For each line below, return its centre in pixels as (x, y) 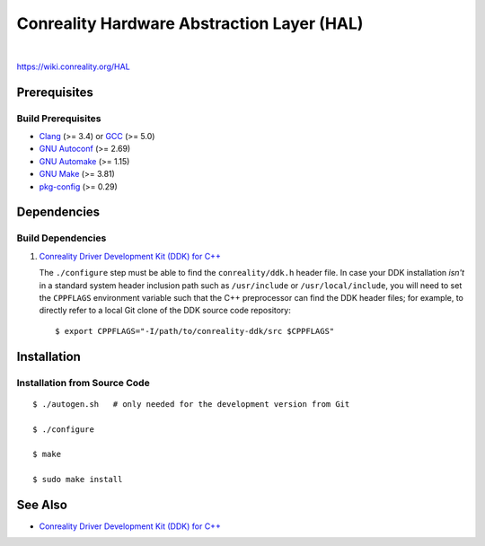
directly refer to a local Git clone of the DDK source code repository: (165, 311)
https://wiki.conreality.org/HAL (73, 66)
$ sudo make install (78, 480)
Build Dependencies (62, 238)
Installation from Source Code (83, 383)
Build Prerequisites (59, 119)
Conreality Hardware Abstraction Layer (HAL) (190, 23)
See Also (42, 504)
